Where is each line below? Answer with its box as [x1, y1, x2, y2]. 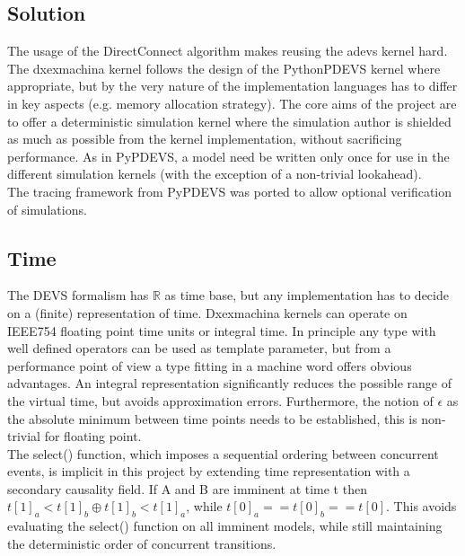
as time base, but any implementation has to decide [164, 286, 449, 304]
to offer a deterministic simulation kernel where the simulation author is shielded [7, 111, 452, 130]
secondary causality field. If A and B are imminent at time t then [7, 479, 367, 498]
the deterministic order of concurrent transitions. [7, 534, 276, 552]
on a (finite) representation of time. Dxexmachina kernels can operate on [7, 303, 408, 322]
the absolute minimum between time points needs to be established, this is [7, 409, 417, 428]
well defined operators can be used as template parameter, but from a [7, 339, 391, 357]
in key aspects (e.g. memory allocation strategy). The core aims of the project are [7, 93, 457, 112]
